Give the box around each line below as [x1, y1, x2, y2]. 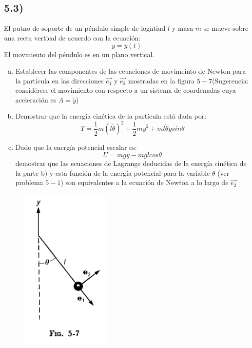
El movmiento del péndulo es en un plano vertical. [4, 49, 155, 60]
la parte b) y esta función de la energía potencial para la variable [15, 167, 210, 178]
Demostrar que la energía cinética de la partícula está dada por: [15, 111, 207, 121]
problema [15, 177, 43, 187]
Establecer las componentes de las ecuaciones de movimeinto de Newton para [15, 65, 246, 76]
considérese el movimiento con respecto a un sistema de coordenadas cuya [15, 85, 236, 95]
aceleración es [15, 94, 57, 104]
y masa [172, 23, 194, 33]
